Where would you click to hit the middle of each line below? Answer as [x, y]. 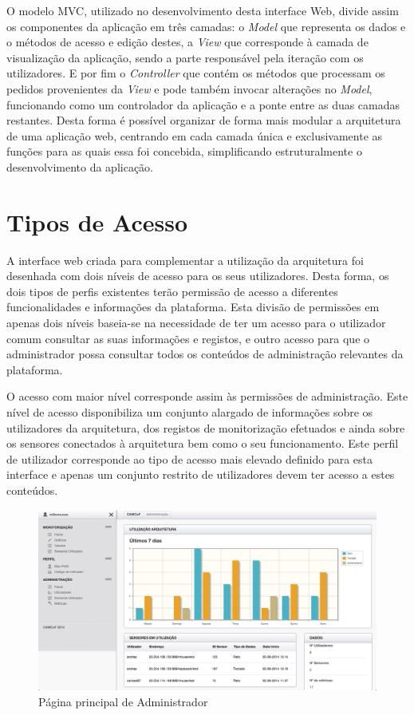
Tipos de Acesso [97, 221]
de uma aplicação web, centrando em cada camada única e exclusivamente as [195, 135]
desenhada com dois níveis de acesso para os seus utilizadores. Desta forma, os [198, 276]
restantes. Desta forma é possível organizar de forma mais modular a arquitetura [204, 120]
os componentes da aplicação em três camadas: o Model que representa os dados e [206, 26]
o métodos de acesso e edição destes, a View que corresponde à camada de [187, 42]
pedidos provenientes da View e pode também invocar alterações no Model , [189, 88]
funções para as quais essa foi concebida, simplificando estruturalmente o [184, 151]
